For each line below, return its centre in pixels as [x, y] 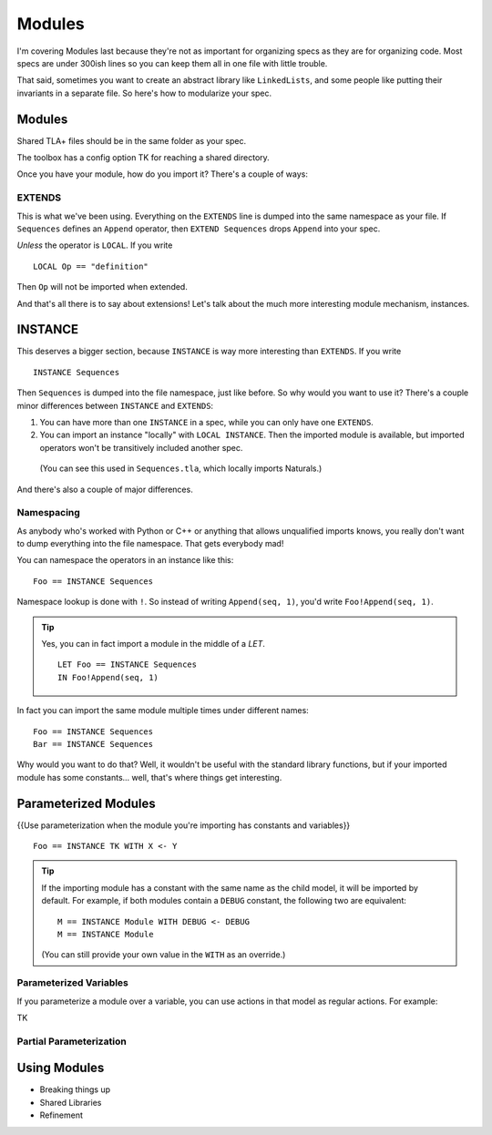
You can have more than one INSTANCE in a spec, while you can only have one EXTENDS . [206, 422]
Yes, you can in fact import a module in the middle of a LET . [154, 644]
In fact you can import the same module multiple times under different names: [163, 711]
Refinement [61, 1115]
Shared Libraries [71, 1102]
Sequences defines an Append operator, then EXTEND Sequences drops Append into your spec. [199, 229]
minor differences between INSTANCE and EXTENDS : [115, 405]
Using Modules [61, 1068]
